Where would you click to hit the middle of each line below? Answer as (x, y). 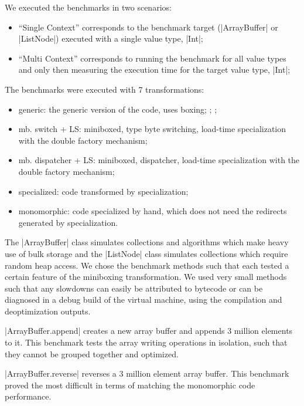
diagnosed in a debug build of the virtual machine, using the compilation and (144, 300)
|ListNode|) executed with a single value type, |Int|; (111, 38)
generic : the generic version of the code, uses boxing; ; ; (118, 109)
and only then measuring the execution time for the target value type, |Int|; (154, 70)
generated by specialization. (68, 222)
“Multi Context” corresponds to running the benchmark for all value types (152, 58)
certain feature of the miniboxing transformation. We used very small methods (146, 277)
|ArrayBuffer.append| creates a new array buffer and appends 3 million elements (149, 331)
